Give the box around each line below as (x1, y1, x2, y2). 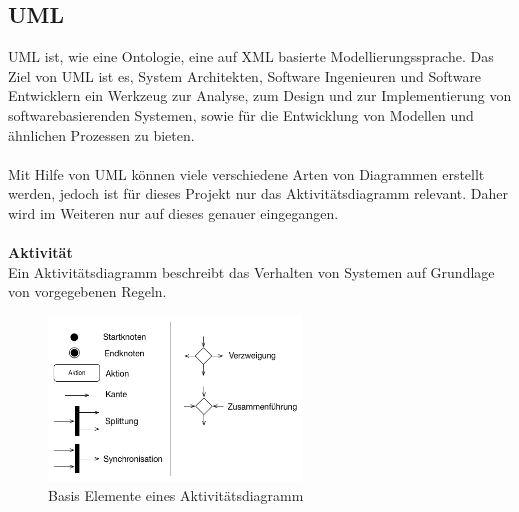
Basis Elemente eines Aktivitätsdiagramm (48, 485, 304, 506)
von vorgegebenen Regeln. (8, 281, 167, 302)
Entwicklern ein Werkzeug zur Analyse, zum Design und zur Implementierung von (8, 85, 512, 106)
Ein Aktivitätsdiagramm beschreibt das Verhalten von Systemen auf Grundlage (8, 261, 495, 282)
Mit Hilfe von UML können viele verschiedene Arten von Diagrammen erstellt (8, 163, 485, 184)
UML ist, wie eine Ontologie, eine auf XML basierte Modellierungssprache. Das (8, 46, 494, 67)
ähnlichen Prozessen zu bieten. (8, 124, 195, 145)
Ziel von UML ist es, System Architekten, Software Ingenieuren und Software (8, 65, 482, 86)
